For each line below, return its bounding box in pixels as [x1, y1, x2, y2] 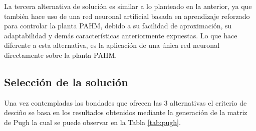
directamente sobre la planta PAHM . [4, 49, 117, 60]
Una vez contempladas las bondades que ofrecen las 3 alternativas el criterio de [4, 97, 247, 108]
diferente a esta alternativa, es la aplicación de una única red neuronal [4, 40, 220, 50]
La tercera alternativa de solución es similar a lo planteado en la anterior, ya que [4, 1, 252, 11]
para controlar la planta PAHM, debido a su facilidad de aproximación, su [4, 20, 232, 31]
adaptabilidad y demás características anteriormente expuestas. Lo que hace [4, 30, 237, 40]
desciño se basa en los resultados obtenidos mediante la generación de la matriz [4, 107, 247, 118]
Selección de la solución [4, 74, 128, 89]
